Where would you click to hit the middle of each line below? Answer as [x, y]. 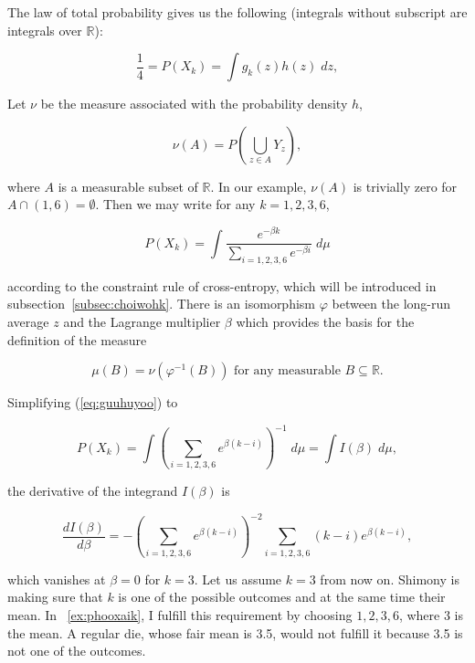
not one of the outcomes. [77, 651]
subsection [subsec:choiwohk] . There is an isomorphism [162, 304]
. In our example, [259, 186]
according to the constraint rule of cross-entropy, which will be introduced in [222, 285]
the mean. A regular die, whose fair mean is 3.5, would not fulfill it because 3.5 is [235, 632]
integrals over [45, 30]
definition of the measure [77, 339]
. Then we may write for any [175, 204]
